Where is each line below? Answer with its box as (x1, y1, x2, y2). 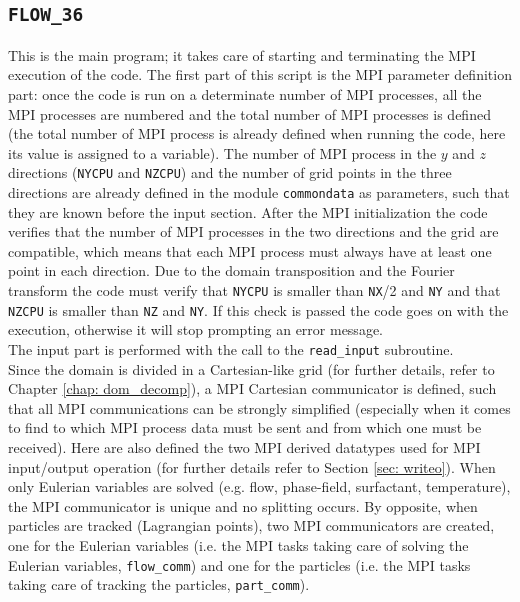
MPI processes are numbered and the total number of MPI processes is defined (8, 103, 491, 124)
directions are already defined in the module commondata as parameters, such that (8, 182, 510, 202)
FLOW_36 (8, 4, 84, 26)
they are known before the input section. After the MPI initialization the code (8, 201, 488, 222)
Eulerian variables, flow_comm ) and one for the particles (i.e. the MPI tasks (8, 554, 471, 575)
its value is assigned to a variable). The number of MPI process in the (8, 142, 437, 163)
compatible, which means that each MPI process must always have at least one (8, 240, 492, 261)
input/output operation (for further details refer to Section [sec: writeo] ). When (8, 456, 496, 477)
